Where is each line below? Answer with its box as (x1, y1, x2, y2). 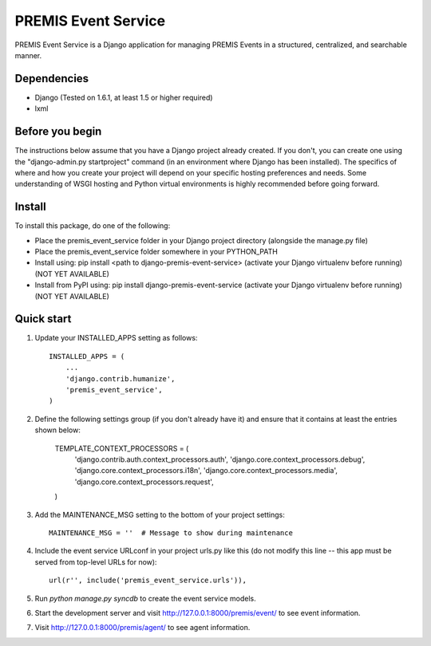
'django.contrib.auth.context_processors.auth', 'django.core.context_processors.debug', (74, 455, 366, 464)
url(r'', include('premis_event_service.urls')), (49, 576, 247, 585)
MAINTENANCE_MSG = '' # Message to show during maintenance (49, 528, 293, 538)
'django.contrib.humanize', (65, 374, 176, 383)
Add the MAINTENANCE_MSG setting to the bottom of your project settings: (34, 510, 285, 519)
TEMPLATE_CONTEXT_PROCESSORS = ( (54, 443, 189, 453)
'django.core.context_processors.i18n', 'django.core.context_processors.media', (74, 466, 338, 475)
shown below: (34, 425, 81, 435)
